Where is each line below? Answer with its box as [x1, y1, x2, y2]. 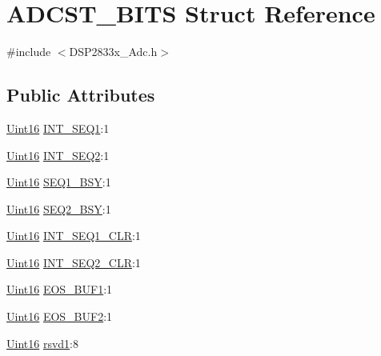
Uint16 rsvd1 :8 [6, 334, 78, 351]
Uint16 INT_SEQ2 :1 [6, 146, 110, 163]
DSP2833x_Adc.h [69, 43, 158, 60]
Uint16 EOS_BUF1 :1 [6, 281, 113, 298]
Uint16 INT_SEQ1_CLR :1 [6, 227, 141, 244]
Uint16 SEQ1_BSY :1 [6, 174, 111, 190]
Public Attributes [6, 82, 155, 107]
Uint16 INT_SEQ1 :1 [6, 119, 110, 136]
